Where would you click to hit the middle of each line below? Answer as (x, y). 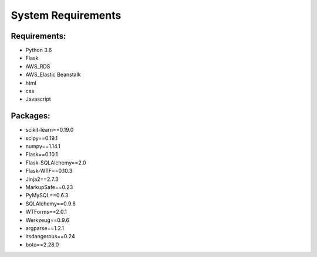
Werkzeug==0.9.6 (48, 220)
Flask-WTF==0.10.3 (49, 171)
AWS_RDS (38, 66)
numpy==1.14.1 (43, 146)
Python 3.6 (39, 50)
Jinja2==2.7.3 (42, 179)
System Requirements (66, 15)
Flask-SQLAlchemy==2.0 (56, 162)
